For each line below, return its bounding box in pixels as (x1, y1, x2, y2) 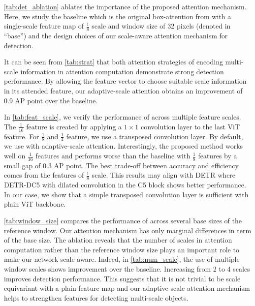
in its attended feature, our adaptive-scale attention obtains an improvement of (4, 85, 243, 95)
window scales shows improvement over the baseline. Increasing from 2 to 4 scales (4, 264, 250, 274)
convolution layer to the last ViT (140, 121, 240, 131)
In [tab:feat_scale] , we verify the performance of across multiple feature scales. (4, 112, 241, 122)
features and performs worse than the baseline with (35, 151, 191, 161)
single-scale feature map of (4, 21, 84, 31)
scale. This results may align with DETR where (92, 170, 236, 180)
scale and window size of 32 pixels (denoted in (92, 21, 231, 31)
